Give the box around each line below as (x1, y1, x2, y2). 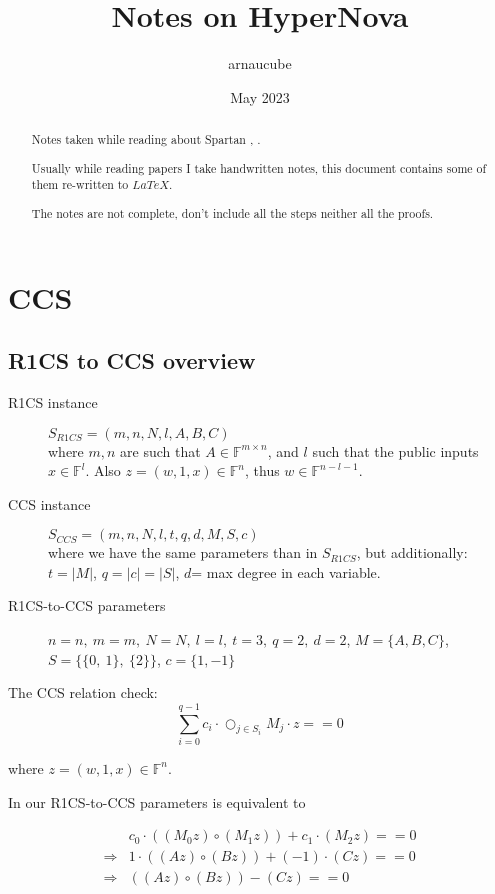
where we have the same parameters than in (48, 542, 318, 563)
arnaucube (228, 53, 292, 74)
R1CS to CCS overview (8, 345, 256, 376)
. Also (85, 460, 121, 481)
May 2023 (230, 86, 290, 107)
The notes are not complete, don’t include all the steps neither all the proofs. (31, 204, 434, 221)
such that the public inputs (312, 440, 479, 461)
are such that (120, 440, 201, 461)
